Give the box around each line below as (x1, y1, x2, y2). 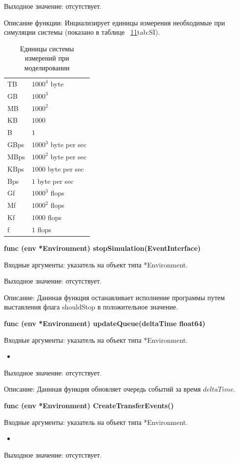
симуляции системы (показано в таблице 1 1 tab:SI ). (4, 27, 160, 37)
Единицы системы (20, 43, 74, 53)
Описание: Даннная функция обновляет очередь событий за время (4, 384, 201, 394)
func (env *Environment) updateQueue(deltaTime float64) (4, 318, 206, 328)
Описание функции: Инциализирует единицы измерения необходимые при (4, 17, 225, 27)
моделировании (24, 62, 70, 72)
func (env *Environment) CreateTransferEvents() (4, 400, 174, 410)
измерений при (24, 53, 69, 63)
